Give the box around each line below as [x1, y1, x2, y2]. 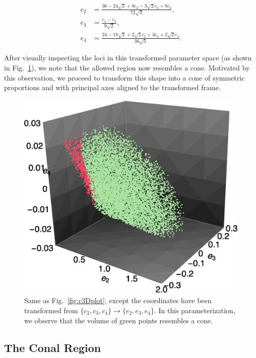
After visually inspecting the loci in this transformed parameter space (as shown [4, 52, 252, 63]
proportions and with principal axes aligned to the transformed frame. [4, 82, 221, 93]
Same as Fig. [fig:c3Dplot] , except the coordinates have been [24, 295, 212, 306]
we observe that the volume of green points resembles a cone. [24, 315, 213, 325]
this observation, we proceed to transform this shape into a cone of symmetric [4, 72, 245, 83]
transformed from [24, 305, 78, 315]
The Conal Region [4, 339, 101, 355]
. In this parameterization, [154, 305, 235, 315]
